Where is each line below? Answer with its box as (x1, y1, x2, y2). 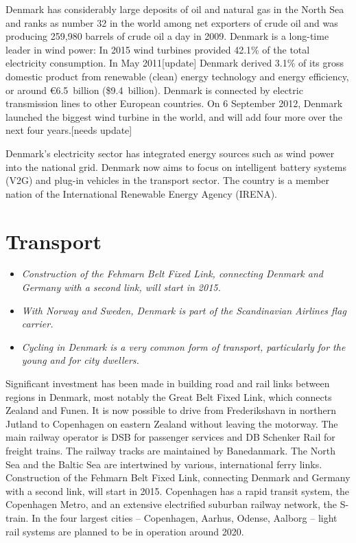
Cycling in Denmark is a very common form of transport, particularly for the (21, 339, 346, 354)
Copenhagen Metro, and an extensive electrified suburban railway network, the (5, 497, 337, 511)
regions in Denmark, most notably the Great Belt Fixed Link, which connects (5, 389, 332, 404)
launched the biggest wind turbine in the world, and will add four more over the (5, 109, 343, 124)
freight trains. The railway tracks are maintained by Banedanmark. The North (5, 443, 335, 457)
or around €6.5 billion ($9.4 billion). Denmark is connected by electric (5, 82, 303, 97)
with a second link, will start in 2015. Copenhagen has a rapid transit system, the (5, 483, 350, 498)
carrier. (21, 316, 54, 331)
